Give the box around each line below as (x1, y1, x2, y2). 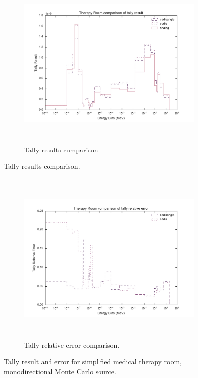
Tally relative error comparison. (24, 339, 120, 350)
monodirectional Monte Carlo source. (4, 366, 116, 377)
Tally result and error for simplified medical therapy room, (4, 356, 182, 367)
